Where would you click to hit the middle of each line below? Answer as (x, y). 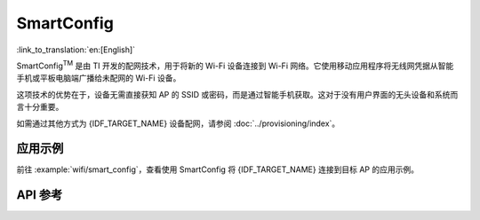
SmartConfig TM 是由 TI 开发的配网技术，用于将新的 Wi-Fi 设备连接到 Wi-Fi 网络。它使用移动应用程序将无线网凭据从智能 (235, 65)
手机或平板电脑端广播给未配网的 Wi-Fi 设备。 (99, 78)
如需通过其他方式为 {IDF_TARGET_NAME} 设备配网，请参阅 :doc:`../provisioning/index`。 (178, 123)
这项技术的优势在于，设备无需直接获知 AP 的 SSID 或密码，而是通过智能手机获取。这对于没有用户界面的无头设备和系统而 (237, 94)
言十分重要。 (40, 107)
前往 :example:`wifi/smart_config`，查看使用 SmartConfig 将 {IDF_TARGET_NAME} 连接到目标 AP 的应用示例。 (218, 169)
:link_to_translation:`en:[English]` (76, 50)
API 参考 (40, 195)
